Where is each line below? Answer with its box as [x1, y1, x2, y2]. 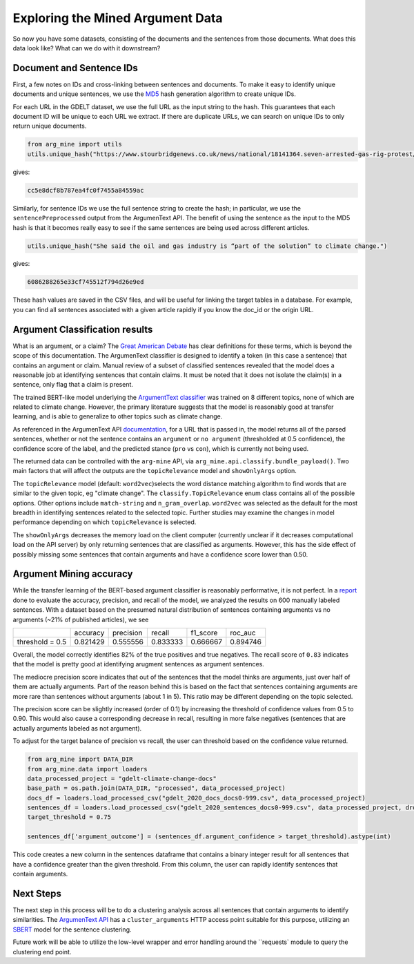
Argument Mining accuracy [12, 568, 133, 580]
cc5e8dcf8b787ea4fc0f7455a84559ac [27, 186, 144, 194]
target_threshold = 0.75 [27, 813, 112, 821]
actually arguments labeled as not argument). [12, 724, 142, 732]
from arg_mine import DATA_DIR [27, 755, 134, 763]
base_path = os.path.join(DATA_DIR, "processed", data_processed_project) [27, 784, 286, 792]
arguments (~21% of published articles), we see [12, 615, 149, 624]
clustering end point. [12, 947, 72, 956]
